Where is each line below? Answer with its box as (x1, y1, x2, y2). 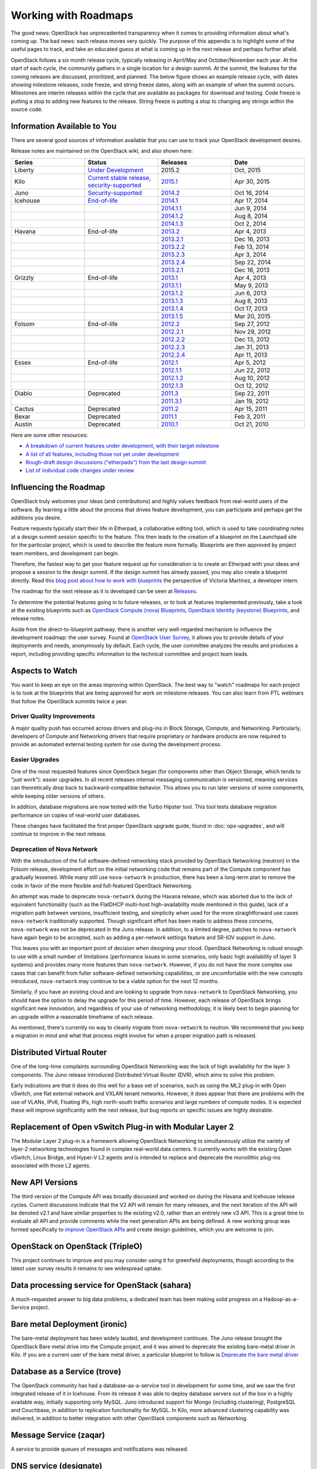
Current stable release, (87, 173, 151, 182)
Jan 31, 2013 (234, 343, 269, 351)
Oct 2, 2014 (234, 219, 267, 227)
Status (87, 158, 107, 166)
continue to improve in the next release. (11, 830, 107, 837)
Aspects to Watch (11, 666, 77, 676)
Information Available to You (11, 121, 117, 131)
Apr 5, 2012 (234, 358, 267, 367)
